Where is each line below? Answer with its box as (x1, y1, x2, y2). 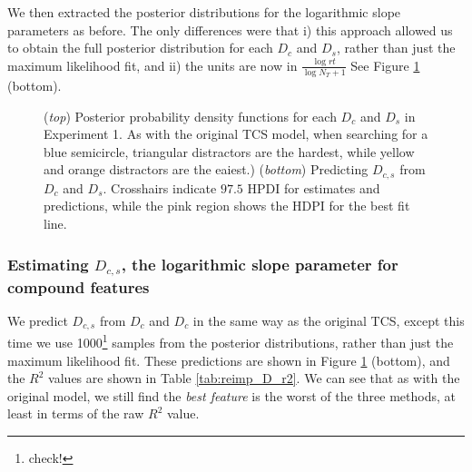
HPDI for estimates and (247, 178, 380, 197)
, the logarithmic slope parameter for (121, 252, 398, 275)
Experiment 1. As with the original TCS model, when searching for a (44, 124, 428, 143)
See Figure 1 (350, 55, 420, 74)
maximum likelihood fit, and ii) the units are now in (7, 55, 298, 74)
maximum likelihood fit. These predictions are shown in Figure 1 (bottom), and (7, 350, 450, 369)
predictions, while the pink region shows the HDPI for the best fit (44, 196, 410, 215)
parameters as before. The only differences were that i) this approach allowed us (7, 20, 453, 39)
